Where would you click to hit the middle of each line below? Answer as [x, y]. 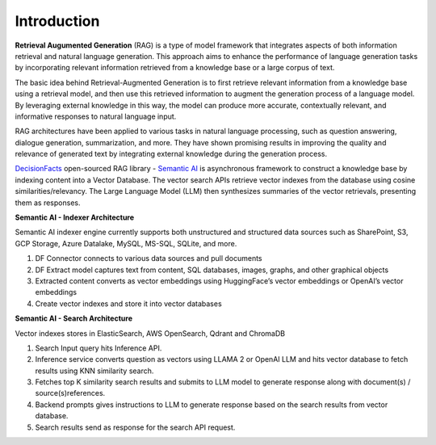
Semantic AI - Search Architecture [74, 318]
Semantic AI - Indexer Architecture [75, 217]
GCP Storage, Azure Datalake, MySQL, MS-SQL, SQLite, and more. [126, 243]
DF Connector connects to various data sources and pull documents [149, 258]
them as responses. [48, 203]
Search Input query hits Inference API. [99, 348]
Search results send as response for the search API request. [135, 427]
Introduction [57, 21]
